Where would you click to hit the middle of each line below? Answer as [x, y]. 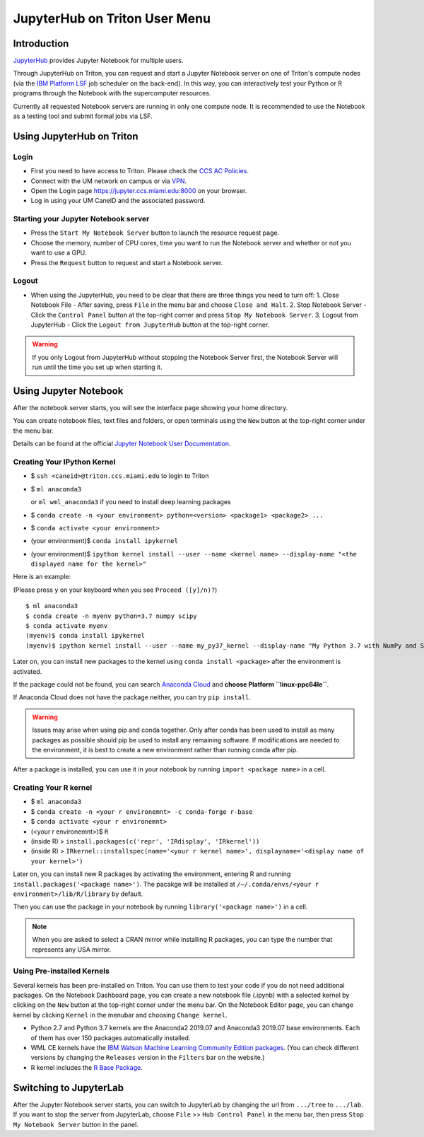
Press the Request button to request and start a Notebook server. [127, 262]
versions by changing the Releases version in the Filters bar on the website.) [148, 1058]
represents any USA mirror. [72, 949]
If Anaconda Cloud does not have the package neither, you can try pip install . [132, 697]
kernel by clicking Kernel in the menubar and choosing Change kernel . [120, 1015]
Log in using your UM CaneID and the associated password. [118, 201]
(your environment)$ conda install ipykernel [104, 541]
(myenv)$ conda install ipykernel [85, 636]
